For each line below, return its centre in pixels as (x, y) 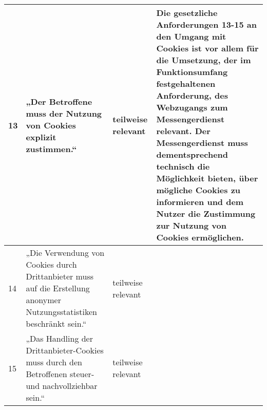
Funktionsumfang (192, 72)
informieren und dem (200, 202)
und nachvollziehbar (62, 386)
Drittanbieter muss (60, 276)
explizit (41, 137)
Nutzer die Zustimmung (206, 213)
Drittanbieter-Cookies (65, 350)
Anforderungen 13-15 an (206, 24)
